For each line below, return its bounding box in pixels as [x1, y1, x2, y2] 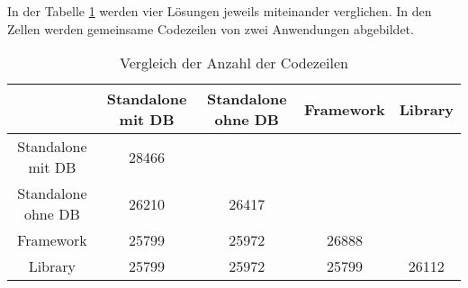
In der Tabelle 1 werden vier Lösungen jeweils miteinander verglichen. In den [7, 2, 432, 20]
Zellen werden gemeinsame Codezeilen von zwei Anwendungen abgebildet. [7, 19, 414, 38]
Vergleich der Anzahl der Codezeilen [120, 52, 348, 74]
